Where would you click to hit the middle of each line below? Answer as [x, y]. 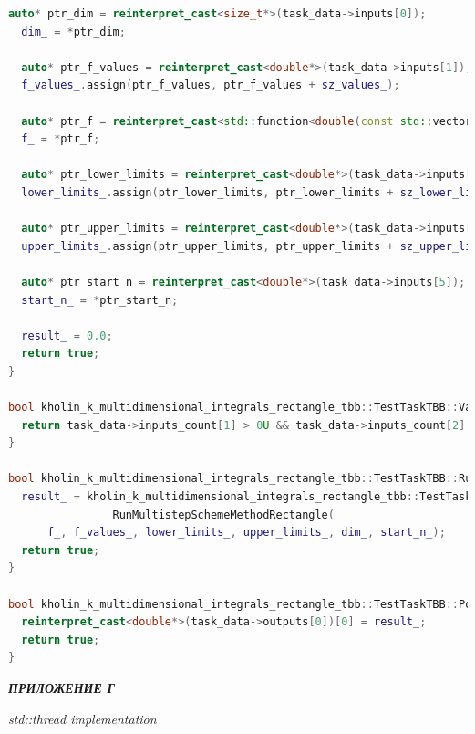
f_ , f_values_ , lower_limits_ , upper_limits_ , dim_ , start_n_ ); [246, 533]
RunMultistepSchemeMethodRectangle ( [223, 514]
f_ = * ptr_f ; [61, 139]
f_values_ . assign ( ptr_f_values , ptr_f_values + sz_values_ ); [211, 85]
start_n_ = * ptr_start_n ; [100, 300]
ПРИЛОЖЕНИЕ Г [62, 687]
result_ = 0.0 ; [67, 336]
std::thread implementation [83, 718]
